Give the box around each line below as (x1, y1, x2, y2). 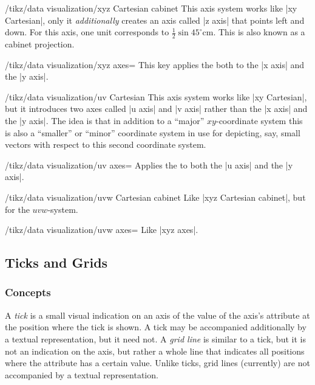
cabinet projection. (5, 38, 75, 50)
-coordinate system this (215, 114, 303, 127)
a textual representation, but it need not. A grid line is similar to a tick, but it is (5, 332, 306, 345)
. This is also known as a (213, 26, 305, 38)
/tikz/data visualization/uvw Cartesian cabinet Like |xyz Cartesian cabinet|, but (5, 190, 306, 203)
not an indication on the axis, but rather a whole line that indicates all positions (5, 344, 305, 357)
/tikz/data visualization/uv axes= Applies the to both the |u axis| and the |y (5, 158, 293, 171)
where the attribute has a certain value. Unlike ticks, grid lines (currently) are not (5, 356, 310, 369)
